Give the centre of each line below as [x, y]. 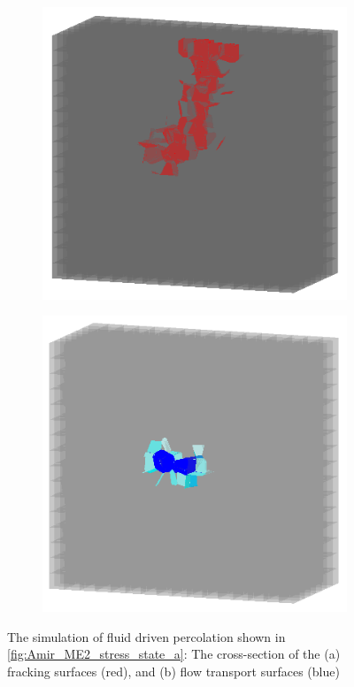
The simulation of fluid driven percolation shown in [146, 636]
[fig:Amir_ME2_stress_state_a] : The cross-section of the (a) [174, 654]
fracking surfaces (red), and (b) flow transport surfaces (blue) [173, 671]
